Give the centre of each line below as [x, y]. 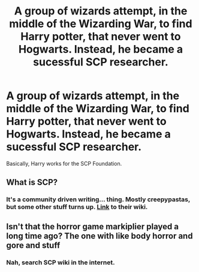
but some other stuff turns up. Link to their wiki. [77, 207]
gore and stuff [33, 245]
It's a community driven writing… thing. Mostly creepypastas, [98, 199]
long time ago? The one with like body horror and [99, 236]
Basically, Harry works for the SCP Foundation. [64, 163]
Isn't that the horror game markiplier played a [92, 226]
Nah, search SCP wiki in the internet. [61, 262]
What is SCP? [32, 182]
